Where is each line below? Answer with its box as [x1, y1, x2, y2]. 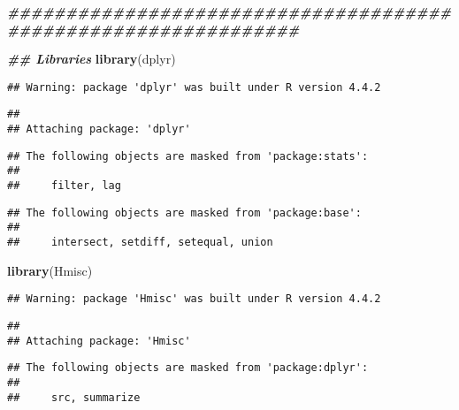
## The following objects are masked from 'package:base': [7, 206, 362, 219]
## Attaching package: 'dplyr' [7, 123, 191, 136]
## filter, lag [7, 179, 121, 193]
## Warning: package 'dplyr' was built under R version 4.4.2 [7, 80, 381, 94]
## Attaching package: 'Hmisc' [7, 334, 191, 347]
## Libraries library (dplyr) [7, 49, 176, 68]
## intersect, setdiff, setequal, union [7, 236, 273, 249]
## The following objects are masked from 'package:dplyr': [7, 361, 369, 375]
